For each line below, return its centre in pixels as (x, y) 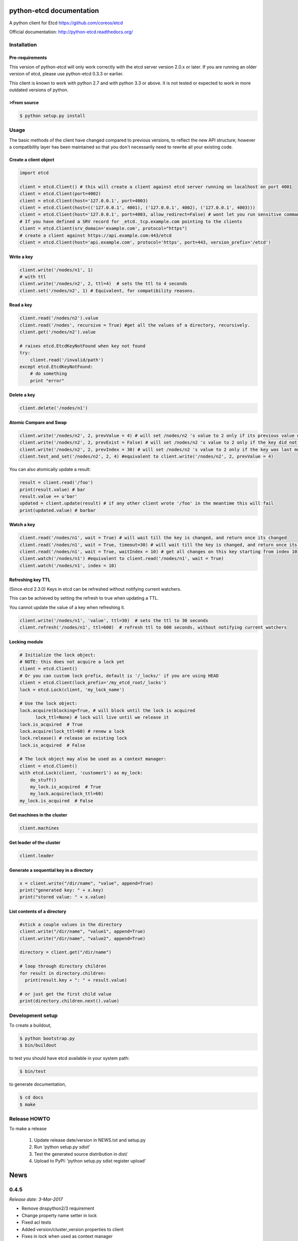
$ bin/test (33, 1071)
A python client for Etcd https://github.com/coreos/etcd (66, 23)
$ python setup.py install (52, 116)
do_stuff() (43, 780)
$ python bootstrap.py (47, 1038)
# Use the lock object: (49, 703)
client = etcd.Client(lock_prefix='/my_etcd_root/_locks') (93, 683)
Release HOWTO (30, 1118)
